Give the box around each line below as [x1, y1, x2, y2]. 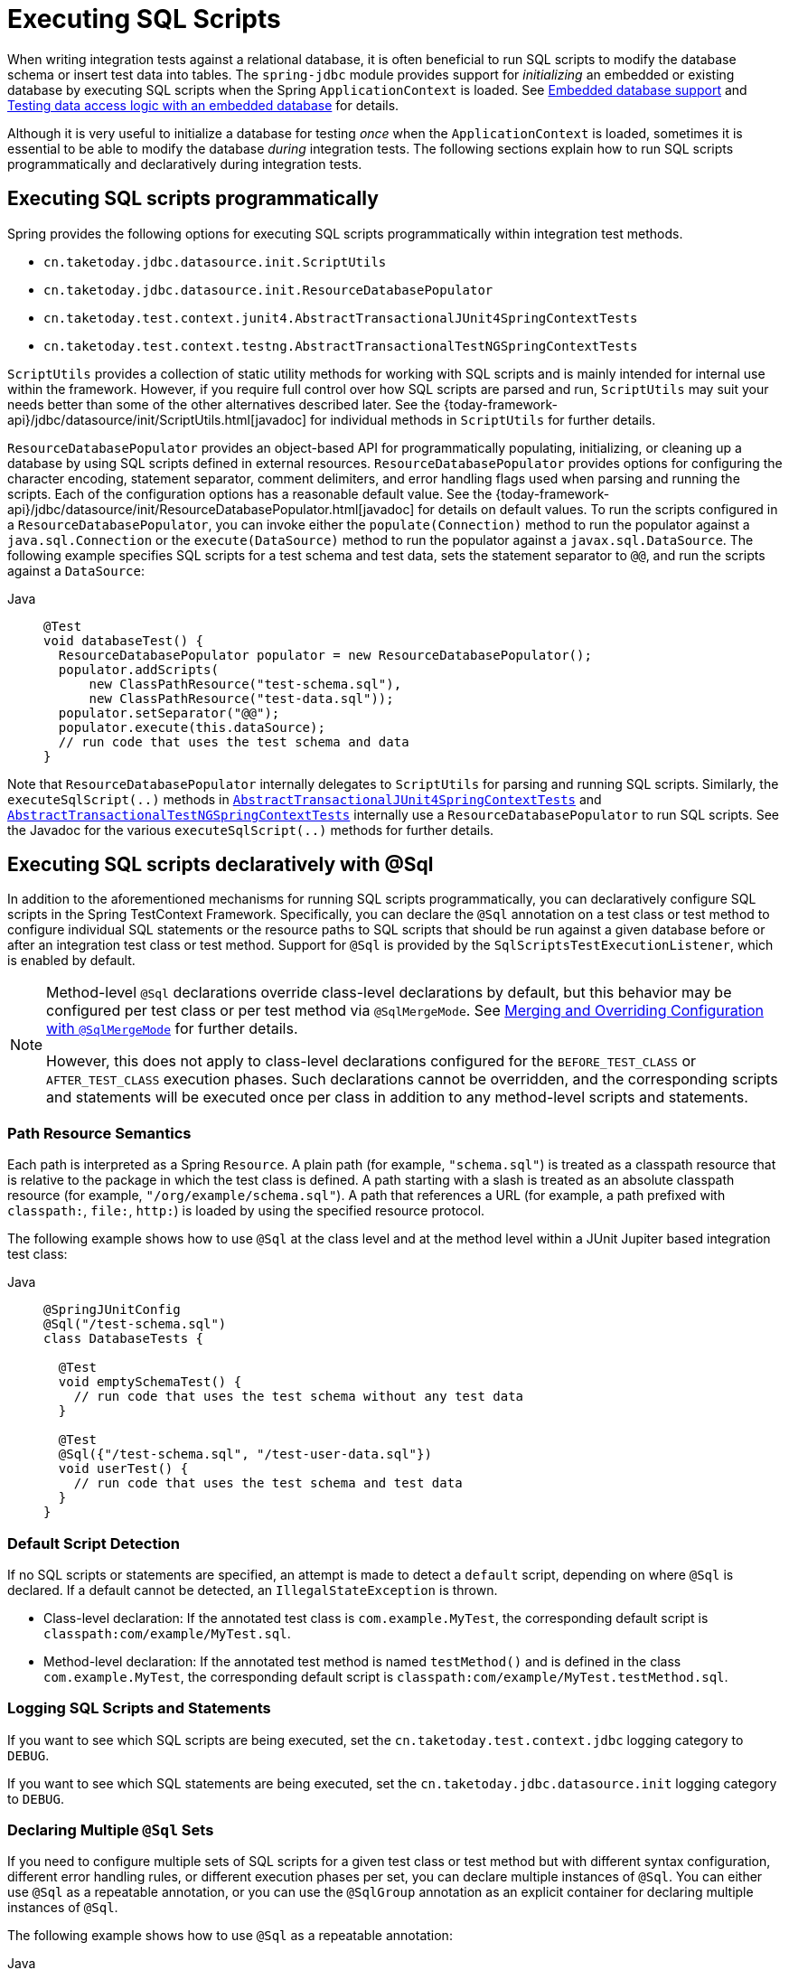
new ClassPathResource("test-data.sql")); [89, 690, 394, 706]
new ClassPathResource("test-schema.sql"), [89, 676, 402, 691]
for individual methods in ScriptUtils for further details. [310, 411, 656, 427]
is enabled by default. [7, 952, 136, 969]
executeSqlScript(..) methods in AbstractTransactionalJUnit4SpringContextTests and [7, 791, 602, 807]
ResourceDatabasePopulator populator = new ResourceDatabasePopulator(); [58, 647, 592, 662]
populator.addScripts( [58, 661, 219, 677]
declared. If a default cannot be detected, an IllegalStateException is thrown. [7, 1581, 498, 1598]
